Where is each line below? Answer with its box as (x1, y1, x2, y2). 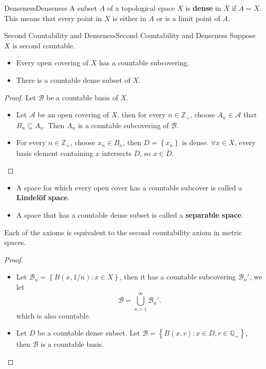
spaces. (4, 237, 26, 248)
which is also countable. (16, 310, 91, 321)
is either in (112, 12, 146, 23)
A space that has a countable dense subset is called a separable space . (16, 209, 243, 220)
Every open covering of (16, 57, 89, 68)
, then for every (117, 109, 166, 120)
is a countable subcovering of (78, 119, 169, 130)
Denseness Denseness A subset (4, 3, 98, 13)
